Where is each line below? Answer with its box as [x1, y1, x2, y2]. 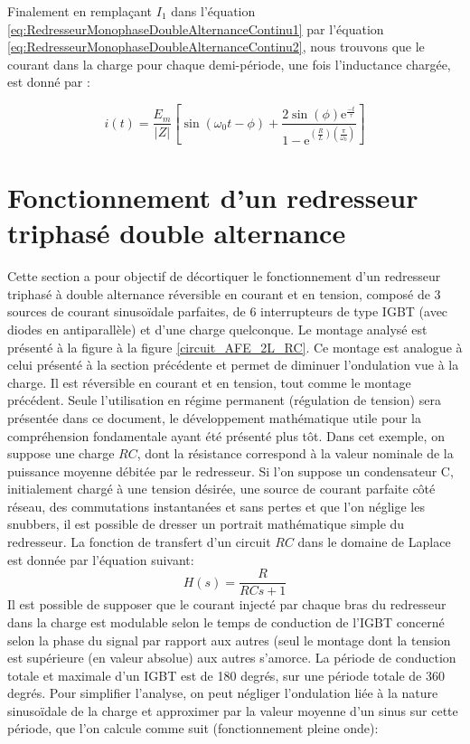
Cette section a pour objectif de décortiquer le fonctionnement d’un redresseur [7, 267, 441, 286]
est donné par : [7, 72, 90, 91]
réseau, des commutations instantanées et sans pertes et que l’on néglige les [7, 496, 425, 515]
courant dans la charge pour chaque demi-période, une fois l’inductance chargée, [7, 54, 451, 73]
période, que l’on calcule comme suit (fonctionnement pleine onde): [7, 719, 379, 738]
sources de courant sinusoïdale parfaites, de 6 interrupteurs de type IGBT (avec [7, 302, 448, 321]
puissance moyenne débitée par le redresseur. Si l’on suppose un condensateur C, [7, 461, 454, 480]
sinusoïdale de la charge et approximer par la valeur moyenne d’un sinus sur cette [7, 701, 458, 720]
